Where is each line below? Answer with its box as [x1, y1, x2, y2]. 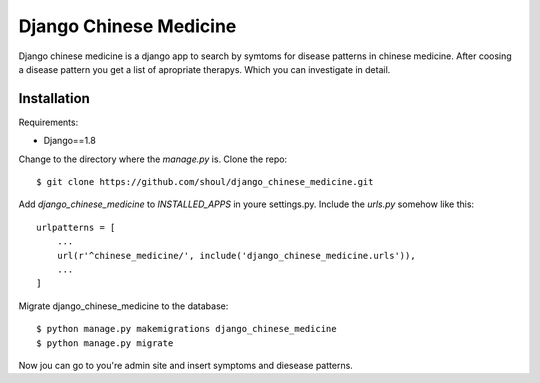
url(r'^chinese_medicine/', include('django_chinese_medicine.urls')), [56, 250, 416, 261]
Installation [18, 90, 90, 107]
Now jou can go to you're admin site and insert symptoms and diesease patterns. [18, 359, 354, 371]
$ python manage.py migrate [36, 337, 174, 349]
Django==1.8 [43, 135, 97, 147]
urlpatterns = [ [36, 221, 116, 233]
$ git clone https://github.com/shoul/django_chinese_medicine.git [36, 176, 374, 188]
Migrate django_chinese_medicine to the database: [18, 300, 229, 312]
